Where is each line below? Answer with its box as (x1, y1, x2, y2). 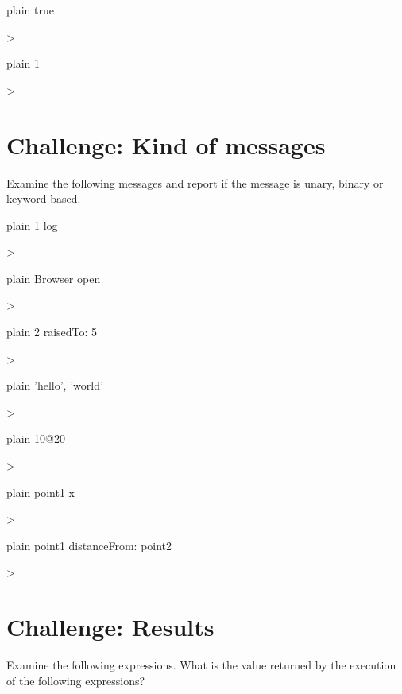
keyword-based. (6, 190, 81, 207)
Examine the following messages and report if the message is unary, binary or (6, 174, 384, 191)
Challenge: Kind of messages (6, 128, 326, 161)
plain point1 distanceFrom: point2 (6, 537, 172, 553)
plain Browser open (6, 269, 101, 286)
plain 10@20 (6, 430, 65, 447)
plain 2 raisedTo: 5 (6, 324, 98, 340)
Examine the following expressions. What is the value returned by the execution (6, 657, 396, 673)
